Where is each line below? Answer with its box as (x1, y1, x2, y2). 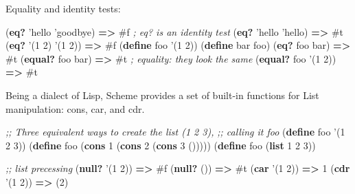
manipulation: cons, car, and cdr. (5, 101, 145, 116)
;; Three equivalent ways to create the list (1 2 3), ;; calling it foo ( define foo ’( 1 (5, 125, 345, 139)
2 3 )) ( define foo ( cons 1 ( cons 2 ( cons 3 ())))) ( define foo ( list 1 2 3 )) (5, 138, 316, 152)
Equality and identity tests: (5, 1, 121, 15)
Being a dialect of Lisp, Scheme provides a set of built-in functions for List (5, 87, 319, 102)
